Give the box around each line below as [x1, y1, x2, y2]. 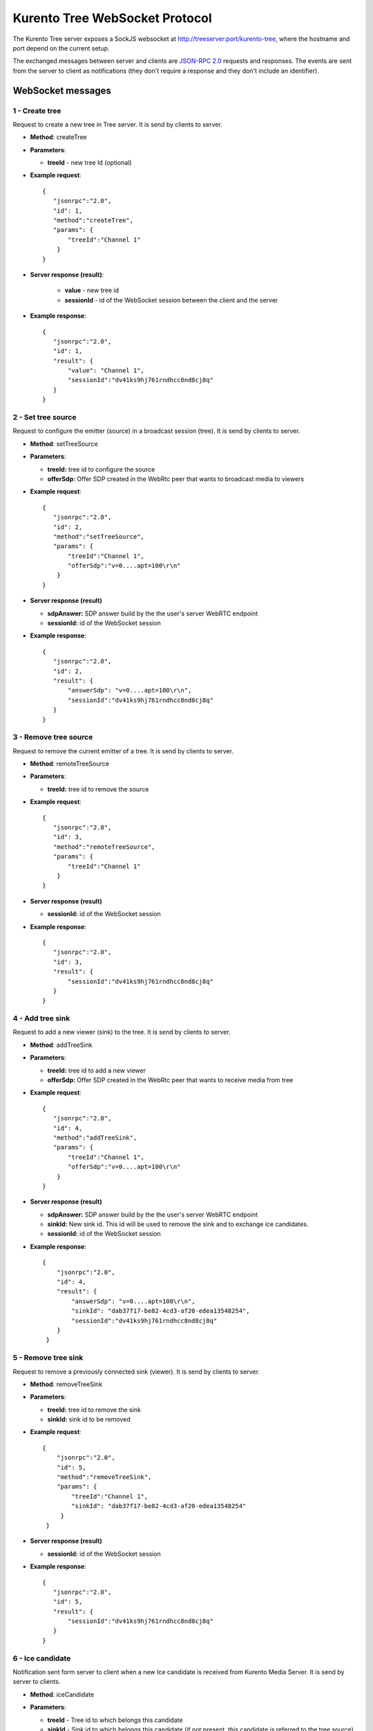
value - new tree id [64, 286, 119, 294]
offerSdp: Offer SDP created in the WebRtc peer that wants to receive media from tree [47, 1075, 294, 1084]
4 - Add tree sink [12, 1014, 70, 1023]
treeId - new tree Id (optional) [47, 159, 132, 167]
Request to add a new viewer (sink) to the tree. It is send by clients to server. [12, 1028, 231, 1037]
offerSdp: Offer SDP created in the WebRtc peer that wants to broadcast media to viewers [47, 474, 304, 483]
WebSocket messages [12, 84, 112, 96]
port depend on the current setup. [12, 44, 110, 52]
